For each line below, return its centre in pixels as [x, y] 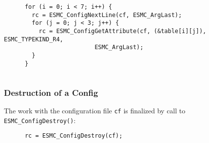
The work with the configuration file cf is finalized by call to [95, 111]
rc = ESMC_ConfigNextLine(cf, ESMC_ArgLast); [107, 15]
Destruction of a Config [51, 92]
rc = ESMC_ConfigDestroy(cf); [74, 136]
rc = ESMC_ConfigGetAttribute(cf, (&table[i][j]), [123, 31]
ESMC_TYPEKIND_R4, [34, 39]
